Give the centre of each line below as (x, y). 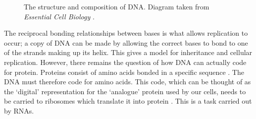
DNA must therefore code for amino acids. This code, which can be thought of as (128, 82)
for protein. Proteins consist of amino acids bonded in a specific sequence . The (124, 72)
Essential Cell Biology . (59, 16)
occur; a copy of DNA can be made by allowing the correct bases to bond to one (126, 42)
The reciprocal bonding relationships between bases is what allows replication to (126, 33)
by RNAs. (19, 110)
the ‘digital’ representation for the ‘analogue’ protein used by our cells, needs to (125, 91)
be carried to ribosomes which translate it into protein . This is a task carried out (128, 101)
